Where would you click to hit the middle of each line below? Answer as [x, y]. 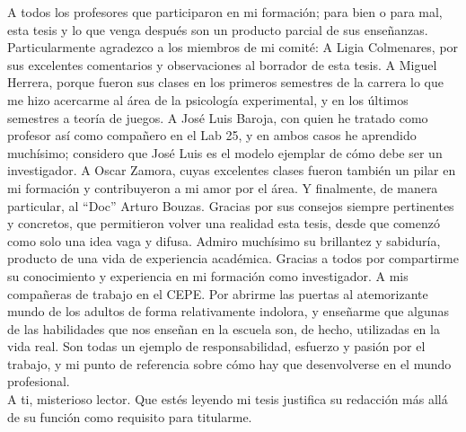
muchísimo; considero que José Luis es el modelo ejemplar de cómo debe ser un [225, 152]
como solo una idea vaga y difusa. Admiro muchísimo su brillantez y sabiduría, [224, 240]
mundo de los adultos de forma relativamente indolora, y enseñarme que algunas [229, 311]
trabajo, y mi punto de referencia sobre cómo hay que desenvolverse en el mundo [229, 363]
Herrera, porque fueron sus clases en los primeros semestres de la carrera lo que [225, 82]
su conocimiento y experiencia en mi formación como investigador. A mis [208, 275]
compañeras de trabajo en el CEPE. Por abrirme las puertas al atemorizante [218, 293]
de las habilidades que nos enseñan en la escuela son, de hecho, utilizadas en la [224, 328]
